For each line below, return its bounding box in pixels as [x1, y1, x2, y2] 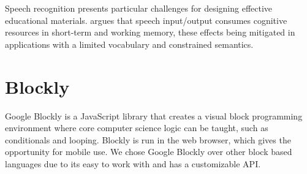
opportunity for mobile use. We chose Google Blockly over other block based [5, 145, 292, 158]
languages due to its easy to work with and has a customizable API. [5, 157, 261, 170]
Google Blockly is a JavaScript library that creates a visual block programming [5, 109, 303, 122]
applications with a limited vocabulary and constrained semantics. [5, 37, 254, 50]
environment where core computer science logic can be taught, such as [5, 121, 268, 134]
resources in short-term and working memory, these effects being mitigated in [5, 26, 295, 39]
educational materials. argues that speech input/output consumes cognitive [5, 13, 287, 26]
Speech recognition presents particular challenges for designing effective [5, 2, 273, 14]
